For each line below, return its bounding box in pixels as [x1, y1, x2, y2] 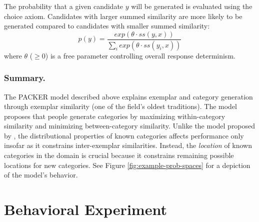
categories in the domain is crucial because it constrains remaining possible [4, 150, 234, 160]
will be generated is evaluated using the [131, 1, 252, 11]
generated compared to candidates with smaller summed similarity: [4, 20, 210, 31]
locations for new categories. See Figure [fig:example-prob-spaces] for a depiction [4, 159, 250, 170]
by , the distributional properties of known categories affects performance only [4, 130, 244, 140]
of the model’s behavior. [4, 169, 78, 180]
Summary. [4, 71, 45, 84]
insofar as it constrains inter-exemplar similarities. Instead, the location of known [4, 140, 252, 150]
